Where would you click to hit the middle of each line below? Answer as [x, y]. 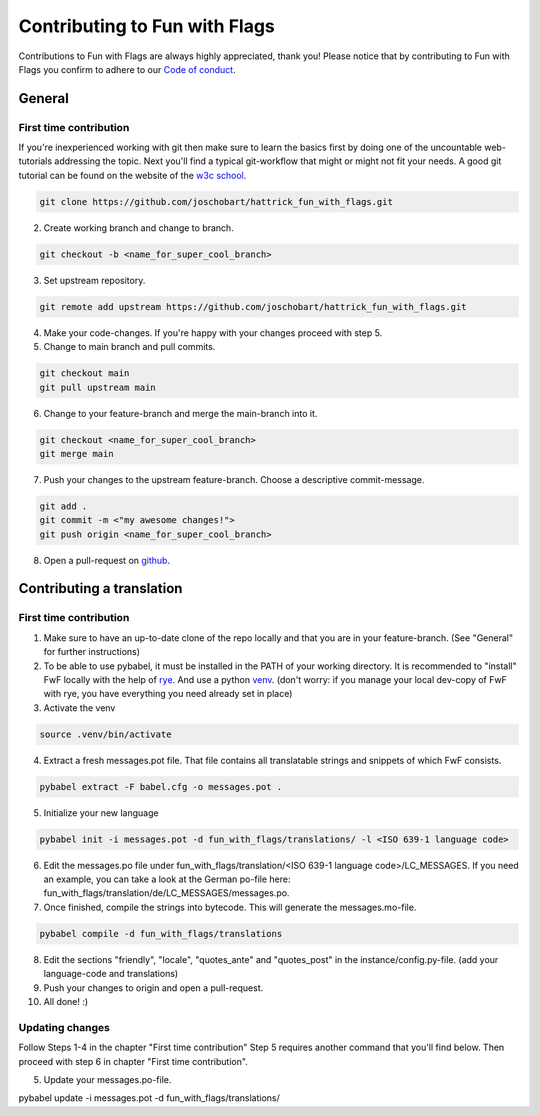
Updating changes [64, 1027]
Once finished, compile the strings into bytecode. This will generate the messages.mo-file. [230, 907]
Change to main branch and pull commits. [129, 347]
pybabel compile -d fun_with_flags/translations [161, 933]
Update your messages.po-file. [107, 1079]
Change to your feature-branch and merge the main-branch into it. [180, 413]
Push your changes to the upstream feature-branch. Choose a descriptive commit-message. [234, 479]
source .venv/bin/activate [105, 734]
